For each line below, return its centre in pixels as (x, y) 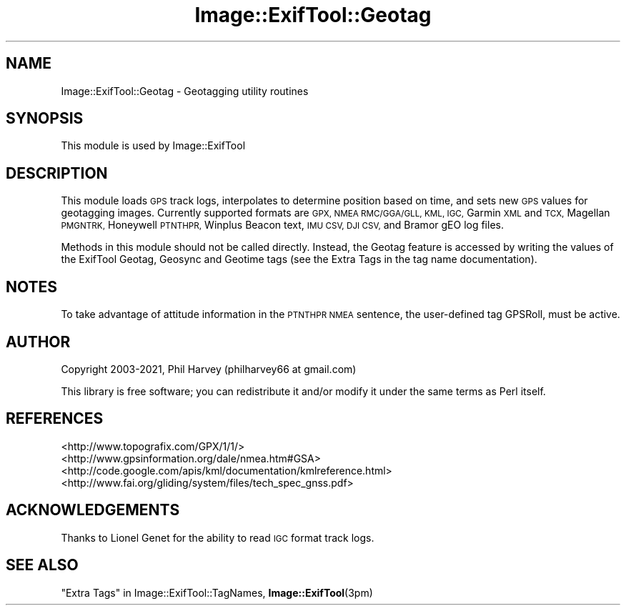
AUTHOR (38, 342)
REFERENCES (55, 419)
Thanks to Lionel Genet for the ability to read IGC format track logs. (218, 537)
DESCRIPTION (57, 173)
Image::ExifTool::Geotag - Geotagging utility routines (185, 91)
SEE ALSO (42, 565)
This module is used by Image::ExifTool (153, 146)
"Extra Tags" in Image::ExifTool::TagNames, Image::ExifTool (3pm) (217, 592)
